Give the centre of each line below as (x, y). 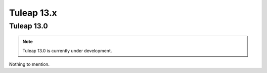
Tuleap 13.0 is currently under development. (67, 50)
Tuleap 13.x (33, 13)
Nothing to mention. (29, 64)
